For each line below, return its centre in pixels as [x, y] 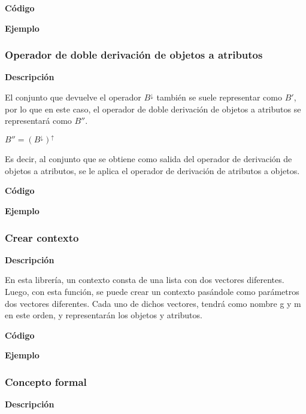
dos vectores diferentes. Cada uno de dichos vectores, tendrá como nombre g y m [153, 303]
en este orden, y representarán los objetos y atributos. [104, 315]
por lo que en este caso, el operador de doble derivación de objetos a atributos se [153, 109]
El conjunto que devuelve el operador [73, 97]
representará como [38, 121]
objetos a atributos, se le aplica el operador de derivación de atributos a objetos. [152, 170]
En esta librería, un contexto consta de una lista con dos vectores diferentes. [145, 280]
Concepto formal [46, 381]
